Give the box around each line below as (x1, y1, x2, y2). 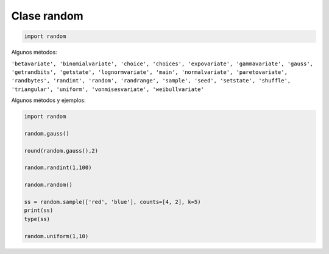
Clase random (11, 9, 83, 23)
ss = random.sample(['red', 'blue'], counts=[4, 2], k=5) (24, 198, 201, 205)
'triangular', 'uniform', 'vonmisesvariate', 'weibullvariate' (11, 85, 204, 93)
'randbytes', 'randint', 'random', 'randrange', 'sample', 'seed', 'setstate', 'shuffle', (11, 77, 291, 84)
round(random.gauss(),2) (24, 147, 99, 154)
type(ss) (24, 216, 51, 222)
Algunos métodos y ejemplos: (11, 96, 87, 104)
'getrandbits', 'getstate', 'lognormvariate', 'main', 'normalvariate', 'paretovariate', (11, 68, 288, 76)
